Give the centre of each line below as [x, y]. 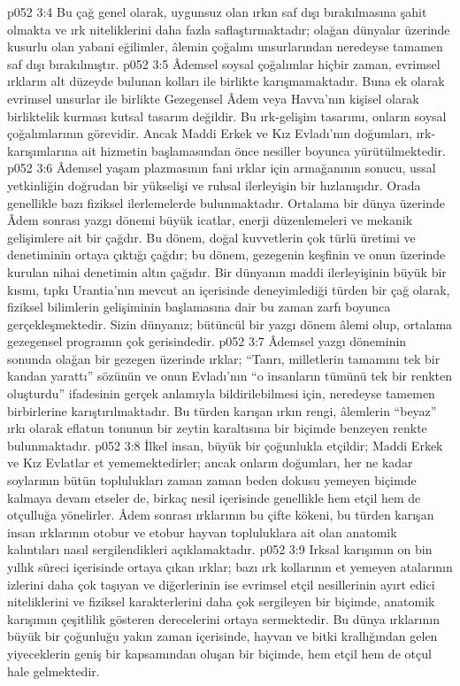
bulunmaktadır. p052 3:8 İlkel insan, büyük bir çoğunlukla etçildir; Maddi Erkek [225, 445]
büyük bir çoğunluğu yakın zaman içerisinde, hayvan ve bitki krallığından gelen [222, 636]
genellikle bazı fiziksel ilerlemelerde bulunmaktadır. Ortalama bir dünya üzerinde [226, 202]
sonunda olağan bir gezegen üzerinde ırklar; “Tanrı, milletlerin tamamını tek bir [224, 358]
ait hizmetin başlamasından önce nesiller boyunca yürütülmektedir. [264, 150]
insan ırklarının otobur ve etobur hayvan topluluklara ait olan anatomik [202, 532]
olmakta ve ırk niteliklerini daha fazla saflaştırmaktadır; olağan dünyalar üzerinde [229, 29]
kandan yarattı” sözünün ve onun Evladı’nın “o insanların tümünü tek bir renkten [230, 376]
